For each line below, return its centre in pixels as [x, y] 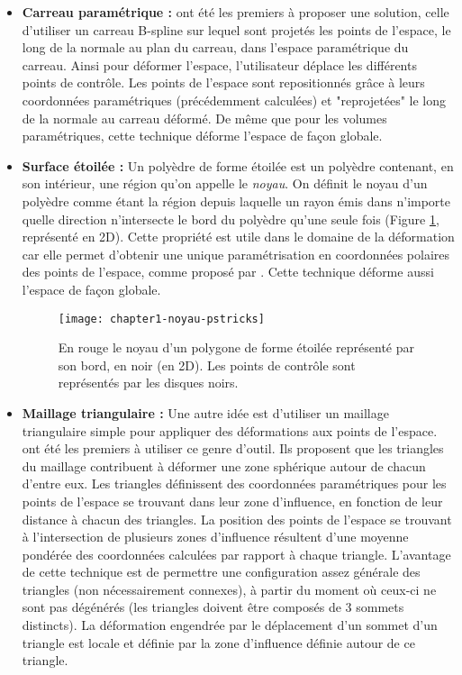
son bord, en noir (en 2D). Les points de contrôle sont [207, 365]
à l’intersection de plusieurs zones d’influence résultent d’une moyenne [215, 537]
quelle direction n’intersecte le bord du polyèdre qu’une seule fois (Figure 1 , [231, 219]
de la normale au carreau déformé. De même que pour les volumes [204, 118]
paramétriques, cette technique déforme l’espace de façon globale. [202, 136]
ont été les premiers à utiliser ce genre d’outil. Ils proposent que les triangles [233, 448]
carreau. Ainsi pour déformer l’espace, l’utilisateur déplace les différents [219, 64]
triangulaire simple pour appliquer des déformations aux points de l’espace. [230, 430]
